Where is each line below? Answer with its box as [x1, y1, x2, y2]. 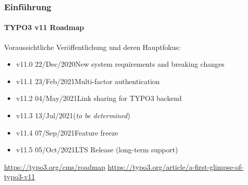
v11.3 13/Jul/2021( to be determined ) [16, 110, 130, 121]
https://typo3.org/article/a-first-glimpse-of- [107, 161, 244, 172]
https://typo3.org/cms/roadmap [4, 161, 105, 172]
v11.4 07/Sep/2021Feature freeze [16, 127, 118, 138]
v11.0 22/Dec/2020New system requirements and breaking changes [16, 59, 225, 69]
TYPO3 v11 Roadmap [4, 22, 84, 33]
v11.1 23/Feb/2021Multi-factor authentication [16, 75, 160, 86]
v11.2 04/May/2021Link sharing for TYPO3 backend [16, 93, 182, 103]
